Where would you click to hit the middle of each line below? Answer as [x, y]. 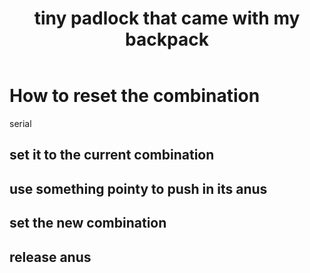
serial [20, 123]
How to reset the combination [135, 96]
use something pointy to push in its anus [138, 188]
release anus [50, 257]
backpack [167, 39]
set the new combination [88, 223]
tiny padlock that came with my [167, 18]
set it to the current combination [112, 155]
